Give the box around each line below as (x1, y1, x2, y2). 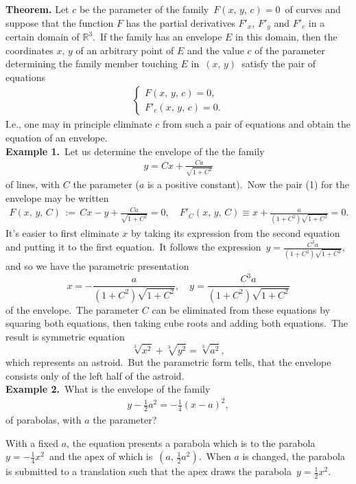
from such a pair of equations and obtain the (162, 117, 351, 131)
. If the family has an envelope (93, 30, 222, 44)
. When (198, 449, 231, 463)
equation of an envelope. (5, 130, 108, 145)
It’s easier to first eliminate (5, 226, 119, 240)
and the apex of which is (49, 449, 153, 463)
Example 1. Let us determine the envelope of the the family (5, 143, 265, 158)
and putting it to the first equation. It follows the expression (5, 240, 261, 254)
